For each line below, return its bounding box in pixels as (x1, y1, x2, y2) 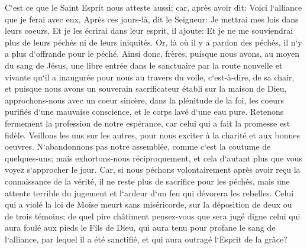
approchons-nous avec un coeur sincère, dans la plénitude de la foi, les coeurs (5, 93, 284, 106)
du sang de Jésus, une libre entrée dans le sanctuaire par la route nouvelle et (5, 59, 283, 71)
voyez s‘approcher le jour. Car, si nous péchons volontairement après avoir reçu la (5, 163, 300, 176)
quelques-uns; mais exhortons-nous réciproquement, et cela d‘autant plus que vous (5, 151, 303, 164)
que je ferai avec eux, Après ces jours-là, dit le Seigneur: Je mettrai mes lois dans (5, 12, 299, 25)
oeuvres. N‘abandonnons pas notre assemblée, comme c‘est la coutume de (5, 140, 271, 153)
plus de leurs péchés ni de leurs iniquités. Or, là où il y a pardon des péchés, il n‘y (5, 35, 302, 48)
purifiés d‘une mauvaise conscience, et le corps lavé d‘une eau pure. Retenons (5, 105, 284, 118)
